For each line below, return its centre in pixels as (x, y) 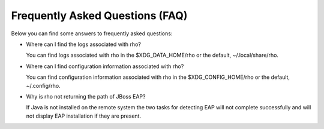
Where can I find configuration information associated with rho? (105, 66)
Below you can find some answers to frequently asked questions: (92, 33)
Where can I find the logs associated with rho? (83, 44)
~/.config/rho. (43, 85)
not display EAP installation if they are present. (83, 116)
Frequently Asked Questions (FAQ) (99, 16)
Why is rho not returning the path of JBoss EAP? (86, 96)
